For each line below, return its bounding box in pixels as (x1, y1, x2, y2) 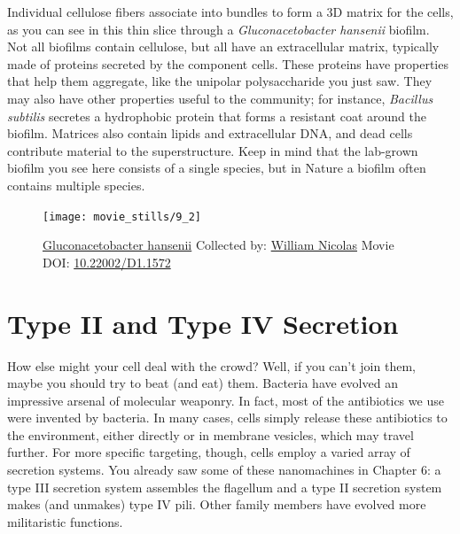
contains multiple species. (7, 175, 145, 194)
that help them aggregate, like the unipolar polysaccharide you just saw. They (7, 72, 433, 90)
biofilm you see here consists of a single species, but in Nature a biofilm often (7, 159, 426, 177)
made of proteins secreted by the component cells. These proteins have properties (7, 54, 448, 73)
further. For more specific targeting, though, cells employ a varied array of (7, 443, 410, 461)
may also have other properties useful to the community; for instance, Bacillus (7, 89, 433, 107)
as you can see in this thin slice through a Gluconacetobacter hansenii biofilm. (7, 19, 430, 38)
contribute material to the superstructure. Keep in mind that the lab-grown (7, 141, 418, 159)
